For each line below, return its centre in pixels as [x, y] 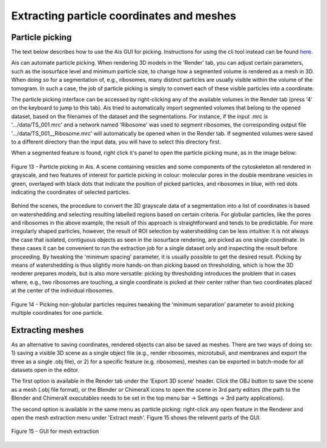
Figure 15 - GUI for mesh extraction [55, 431]
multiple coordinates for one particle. [57, 313]
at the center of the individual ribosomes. [63, 291]
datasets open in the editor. [45, 370]
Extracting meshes [48, 330]
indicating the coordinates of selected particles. [71, 192]
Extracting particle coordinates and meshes [124, 16]
